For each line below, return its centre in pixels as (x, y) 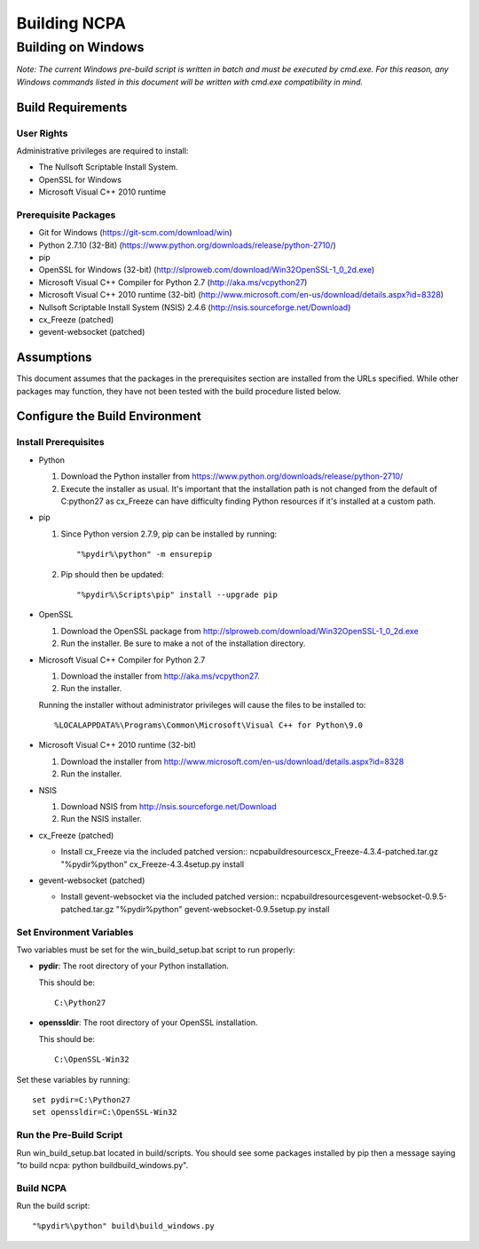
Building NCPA (71, 23)
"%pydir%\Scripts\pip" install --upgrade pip (177, 594)
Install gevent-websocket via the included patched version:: (170, 896)
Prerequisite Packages (66, 215)
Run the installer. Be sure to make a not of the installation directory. (183, 643)
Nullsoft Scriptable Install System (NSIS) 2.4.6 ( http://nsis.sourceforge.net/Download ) (195, 307)
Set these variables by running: (73, 1079)
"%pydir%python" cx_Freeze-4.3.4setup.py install (152, 864)
